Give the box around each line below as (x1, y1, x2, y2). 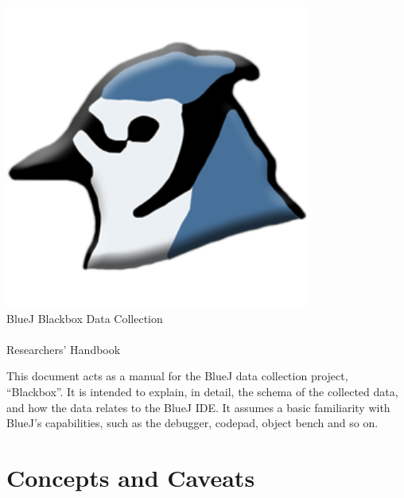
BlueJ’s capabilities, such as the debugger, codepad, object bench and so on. (6, 414, 379, 431)
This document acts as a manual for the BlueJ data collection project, (6, 368, 348, 384)
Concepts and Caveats (6, 461, 255, 493)
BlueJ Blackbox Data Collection (6, 309, 163, 326)
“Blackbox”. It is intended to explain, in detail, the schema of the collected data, (6, 383, 398, 399)
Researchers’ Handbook (6, 340, 121, 357)
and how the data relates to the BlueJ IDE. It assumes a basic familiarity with (6, 399, 390, 415)
